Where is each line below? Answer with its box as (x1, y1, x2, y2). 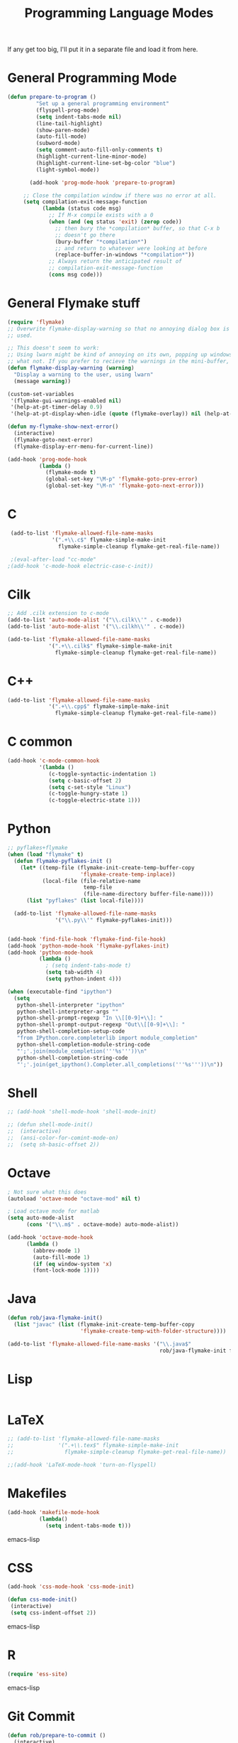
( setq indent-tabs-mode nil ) (35, 113, 122, 120)
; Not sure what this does (7, 1189, 87, 1196)
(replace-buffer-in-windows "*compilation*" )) (55, 251, 195, 259)
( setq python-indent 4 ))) (45, 975, 122, 982)
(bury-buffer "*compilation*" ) (55, 238, 147, 245)
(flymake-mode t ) (45, 469, 97, 476)
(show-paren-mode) (35, 127, 91, 134)
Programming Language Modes (24, 5, 214, 21)
